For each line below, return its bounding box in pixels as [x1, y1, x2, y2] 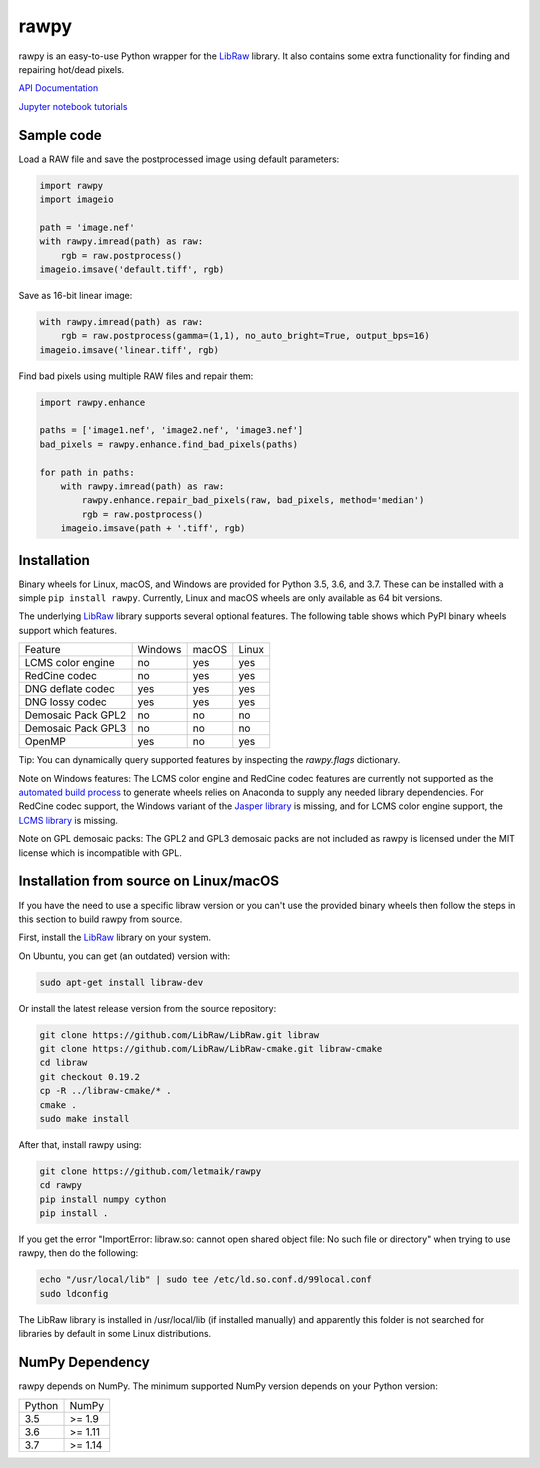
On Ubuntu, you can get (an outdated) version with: [18, 950, 231, 962]
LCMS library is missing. [18, 814, 119, 826]
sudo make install [39, 1113, 130, 1124]
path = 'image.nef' [39, 221, 135, 233]
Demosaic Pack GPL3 [24, 721, 127, 735]
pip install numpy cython [39, 1193, 167, 1205]
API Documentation [18, 82, 99, 94]
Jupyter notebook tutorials [18, 100, 128, 112]
